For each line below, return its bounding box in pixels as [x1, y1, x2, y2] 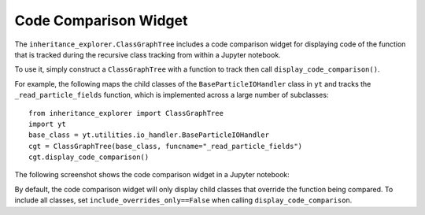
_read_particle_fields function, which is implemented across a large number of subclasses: [14, 91, 329, 100]
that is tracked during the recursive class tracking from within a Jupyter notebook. [14, 50, 281, 59]
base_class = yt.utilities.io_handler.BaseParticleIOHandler [28, 131, 269, 139]
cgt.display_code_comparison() [28, 153, 150, 161]
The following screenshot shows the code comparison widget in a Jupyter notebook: [14, 170, 290, 180]
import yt [28, 119, 66, 128]
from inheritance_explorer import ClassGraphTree [28, 109, 224, 117]
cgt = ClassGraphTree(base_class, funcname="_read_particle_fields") [28, 142, 303, 150]
